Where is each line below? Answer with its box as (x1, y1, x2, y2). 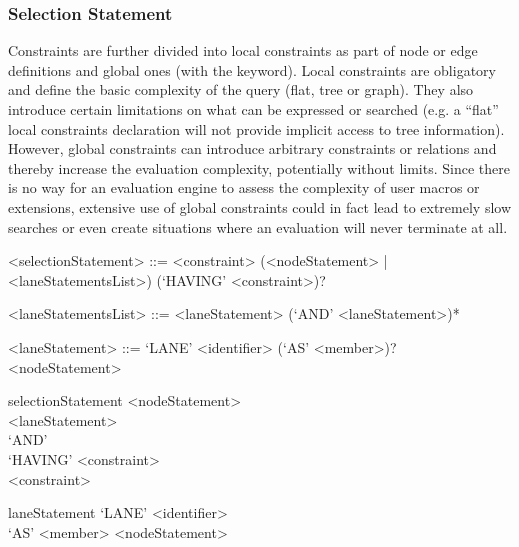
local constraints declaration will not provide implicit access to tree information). (8, 118, 505, 139)
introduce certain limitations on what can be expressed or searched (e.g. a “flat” (8, 99, 499, 119)
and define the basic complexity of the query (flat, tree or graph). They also (8, 79, 474, 100)
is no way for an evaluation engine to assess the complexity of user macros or (8, 177, 480, 198)
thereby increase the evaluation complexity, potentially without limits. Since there (8, 157, 510, 178)
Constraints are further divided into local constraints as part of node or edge (8, 40, 478, 61)
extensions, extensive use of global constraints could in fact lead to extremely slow (8, 196, 512, 217)
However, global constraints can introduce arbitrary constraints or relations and (8, 138, 497, 159)
